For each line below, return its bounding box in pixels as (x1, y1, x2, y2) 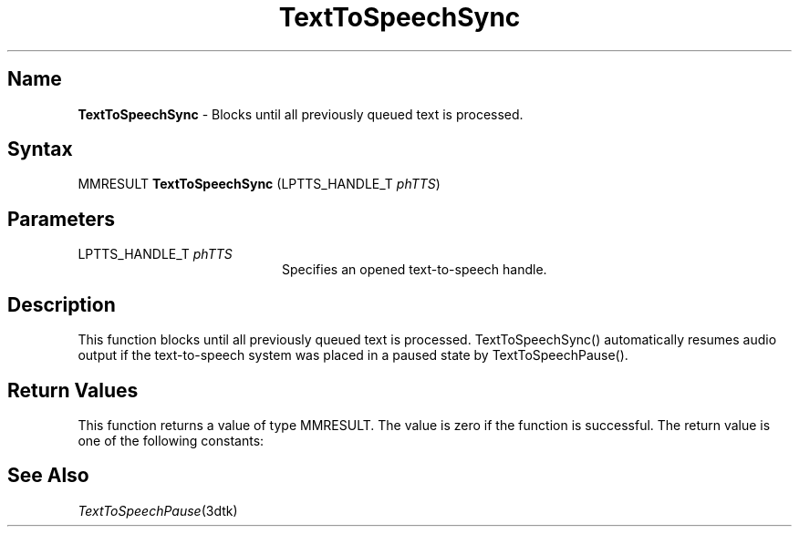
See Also (7, 464, 89, 488)
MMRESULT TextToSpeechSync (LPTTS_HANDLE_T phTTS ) (78, 176, 441, 192)
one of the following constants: (78, 432, 265, 448)
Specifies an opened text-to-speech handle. (282, 262, 547, 278)
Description (7, 293, 116, 316)
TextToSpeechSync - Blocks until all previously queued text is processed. (78, 106, 524, 122)
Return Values (7, 378, 139, 402)
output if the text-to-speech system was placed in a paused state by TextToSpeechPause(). (78, 347, 628, 364)
